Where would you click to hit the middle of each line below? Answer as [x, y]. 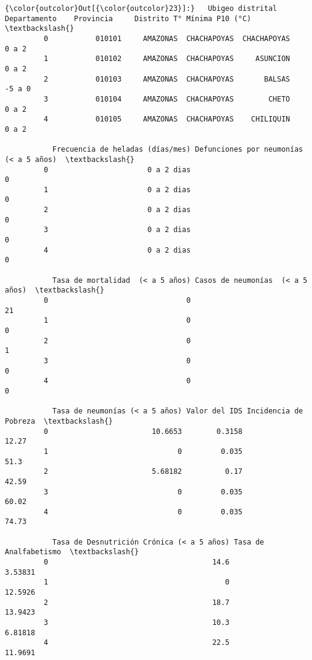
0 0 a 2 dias [117, 170]
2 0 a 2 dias [117, 210]
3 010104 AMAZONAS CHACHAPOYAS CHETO [167, 99]
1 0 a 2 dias [117, 189]
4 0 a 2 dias [117, 250]
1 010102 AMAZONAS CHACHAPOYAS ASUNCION [167, 59]
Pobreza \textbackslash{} [59, 421]
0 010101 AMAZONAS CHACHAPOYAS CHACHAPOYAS [167, 38]
